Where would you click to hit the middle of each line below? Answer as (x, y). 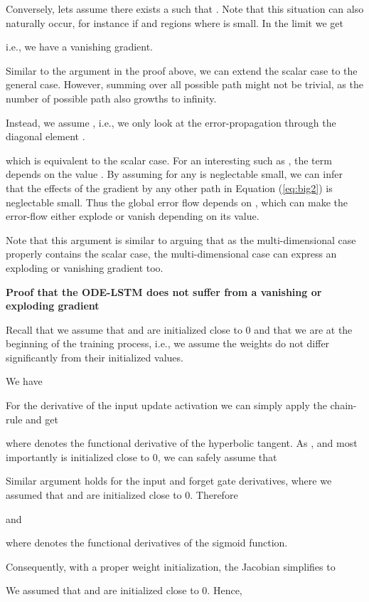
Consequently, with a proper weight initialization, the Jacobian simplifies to (171, 566)
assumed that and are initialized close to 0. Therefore (122, 495)
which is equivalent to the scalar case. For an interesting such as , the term (169, 160)
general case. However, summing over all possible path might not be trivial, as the (184, 84)
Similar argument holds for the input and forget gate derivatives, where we (169, 481)
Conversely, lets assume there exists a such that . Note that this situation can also (185, 9)
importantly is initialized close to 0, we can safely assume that (141, 456)
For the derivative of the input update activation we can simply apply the (166, 405)
